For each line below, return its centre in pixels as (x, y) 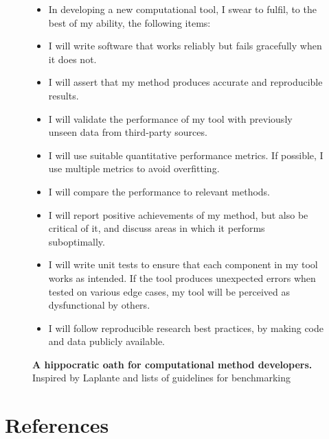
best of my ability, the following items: (129, 22)
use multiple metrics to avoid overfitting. (134, 168)
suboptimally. (77, 241)
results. (64, 95)
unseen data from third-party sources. (128, 132)
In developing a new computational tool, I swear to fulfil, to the (182, 9)
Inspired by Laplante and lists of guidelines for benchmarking (161, 378)
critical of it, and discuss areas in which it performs (157, 228)
